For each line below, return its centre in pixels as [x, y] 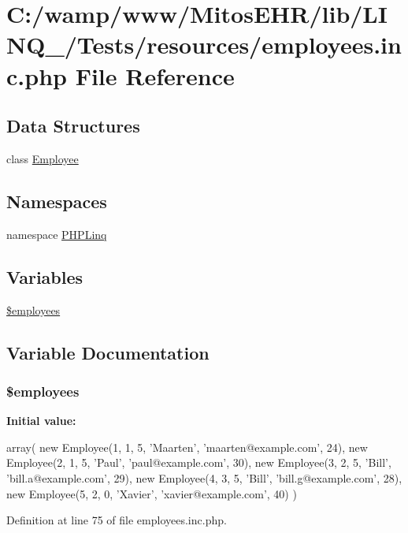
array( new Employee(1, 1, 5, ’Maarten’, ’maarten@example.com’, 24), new [187, 447]
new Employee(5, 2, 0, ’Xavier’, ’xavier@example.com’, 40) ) [152, 493]
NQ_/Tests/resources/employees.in [204, 45]
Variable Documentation [108, 352]
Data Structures [73, 126]
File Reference [155, 75]
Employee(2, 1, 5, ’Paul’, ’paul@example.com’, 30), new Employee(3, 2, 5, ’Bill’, [199, 462]
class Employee [43, 158]
